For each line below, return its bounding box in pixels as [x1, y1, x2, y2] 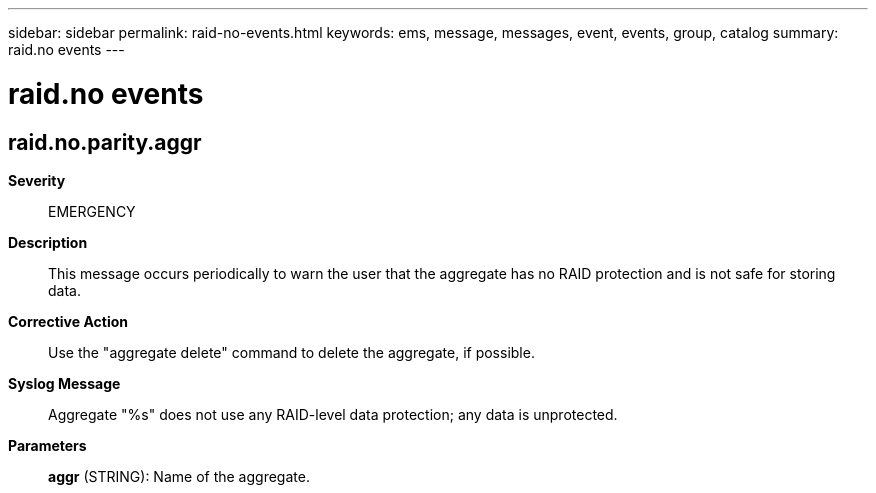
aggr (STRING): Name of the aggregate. [48, 467, 310, 485]
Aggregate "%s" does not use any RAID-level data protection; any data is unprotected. [48, 405, 618, 423]
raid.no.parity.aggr [8, 129, 202, 155]
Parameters [8, 436, 87, 454]
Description [8, 233, 88, 251]
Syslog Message [8, 374, 121, 392]
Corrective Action [8, 312, 128, 330]
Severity [8, 171, 66, 189]
